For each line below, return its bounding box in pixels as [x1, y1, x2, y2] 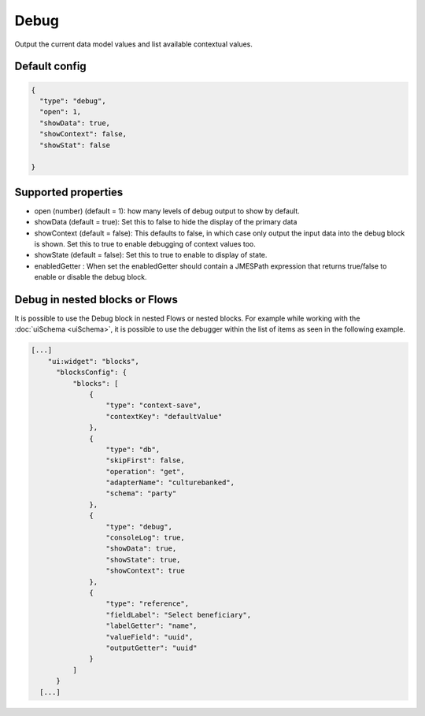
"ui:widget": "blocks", [47, 357, 139, 365]
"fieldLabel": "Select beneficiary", [105, 610, 252, 619]
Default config [14, 60, 87, 73]
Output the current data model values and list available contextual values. [14, 39, 253, 49]
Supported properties [14, 185, 124, 198]
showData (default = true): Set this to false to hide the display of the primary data [34, 217, 297, 227]
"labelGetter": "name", [105, 621, 198, 630]
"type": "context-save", [105, 401, 202, 410]
